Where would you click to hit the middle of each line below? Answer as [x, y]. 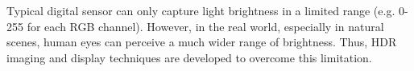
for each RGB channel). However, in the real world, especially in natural [205, 26]
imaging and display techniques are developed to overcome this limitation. [189, 57]
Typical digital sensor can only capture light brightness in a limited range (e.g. [201, 10]
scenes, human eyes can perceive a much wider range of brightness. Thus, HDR [202, 42]
